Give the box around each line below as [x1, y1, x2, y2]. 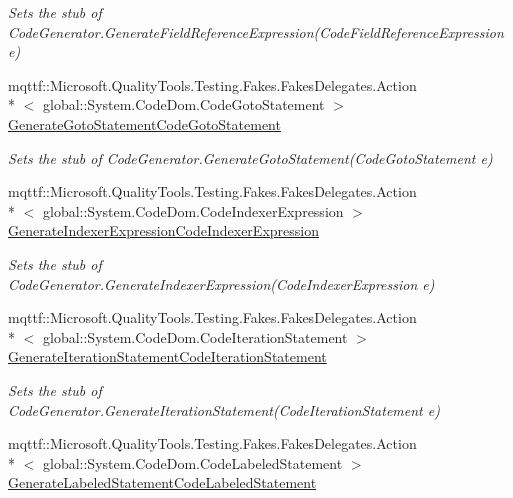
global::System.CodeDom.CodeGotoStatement [42, 94, 325, 115]
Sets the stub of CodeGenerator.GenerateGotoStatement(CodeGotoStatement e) [8, 147, 493, 168]
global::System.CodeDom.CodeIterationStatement [42, 326, 348, 347]
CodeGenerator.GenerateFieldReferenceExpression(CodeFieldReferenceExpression [8, 21, 504, 42]
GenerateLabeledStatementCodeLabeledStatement [8, 472, 317, 493]
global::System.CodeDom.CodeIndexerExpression [42, 200, 344, 221]
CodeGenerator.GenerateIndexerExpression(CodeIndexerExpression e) [8, 273, 435, 294]
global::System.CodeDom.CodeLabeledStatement [42, 452, 343, 473]
